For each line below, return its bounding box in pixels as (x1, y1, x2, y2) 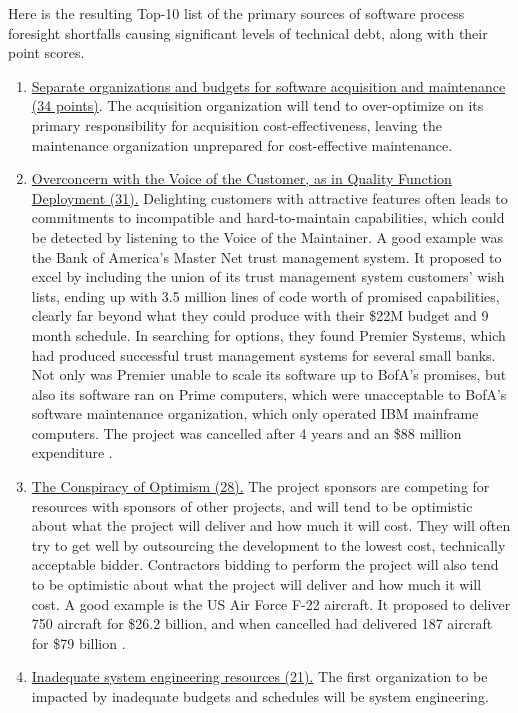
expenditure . (31, 442, 113, 463)
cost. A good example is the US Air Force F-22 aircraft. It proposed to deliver (31, 593, 511, 614)
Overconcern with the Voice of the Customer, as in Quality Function (31, 168, 452, 189)
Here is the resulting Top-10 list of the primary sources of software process (8, 3, 465, 23)
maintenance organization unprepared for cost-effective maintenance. (31, 134, 453, 155)
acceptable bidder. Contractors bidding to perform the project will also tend (31, 554, 499, 575)
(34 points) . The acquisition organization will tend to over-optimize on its (31, 95, 484, 116)
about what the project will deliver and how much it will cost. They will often (31, 515, 511, 536)
